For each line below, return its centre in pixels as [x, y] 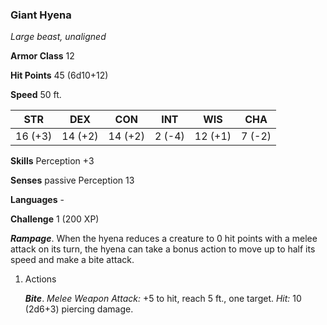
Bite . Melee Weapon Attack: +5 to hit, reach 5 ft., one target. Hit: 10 [163, 299]
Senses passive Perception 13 [72, 180]
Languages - [37, 200]
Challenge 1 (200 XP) [55, 219]
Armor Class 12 [42, 56]
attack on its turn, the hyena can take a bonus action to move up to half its [163, 249]
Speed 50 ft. [36, 95]
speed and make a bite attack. [72, 260]
